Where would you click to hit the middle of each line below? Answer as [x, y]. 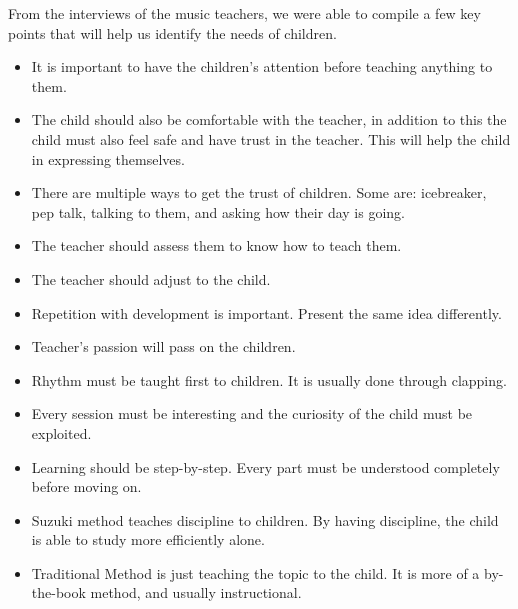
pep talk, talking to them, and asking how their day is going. [218, 211]
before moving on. [86, 486]
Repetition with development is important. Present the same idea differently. [266, 312]
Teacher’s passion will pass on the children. [163, 346]
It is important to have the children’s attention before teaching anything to [262, 66]
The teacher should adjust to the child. [151, 278]
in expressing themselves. [108, 158]
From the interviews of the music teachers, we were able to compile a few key [244, 13]
